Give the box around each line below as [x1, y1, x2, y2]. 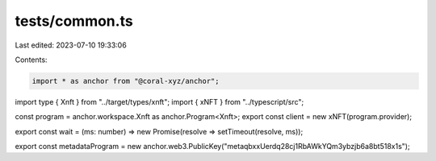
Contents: [15, 55, 48, 64]
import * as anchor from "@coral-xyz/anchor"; [31, 76, 220, 85]
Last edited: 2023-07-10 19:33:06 [15, 40, 127, 50]
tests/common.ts [15, 12, 133, 30]
